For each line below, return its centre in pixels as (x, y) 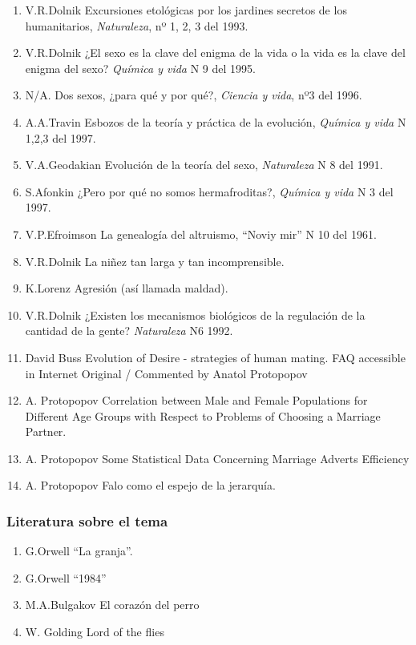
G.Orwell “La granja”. (79, 551)
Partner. (46, 431)
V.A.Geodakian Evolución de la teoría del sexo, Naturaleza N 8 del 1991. (204, 165)
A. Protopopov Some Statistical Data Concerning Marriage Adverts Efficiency (217, 458)
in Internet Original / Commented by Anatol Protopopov (166, 373)
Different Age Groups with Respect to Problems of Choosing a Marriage (203, 415)
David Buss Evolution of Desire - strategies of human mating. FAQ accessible (215, 357)
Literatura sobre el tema (87, 520)
